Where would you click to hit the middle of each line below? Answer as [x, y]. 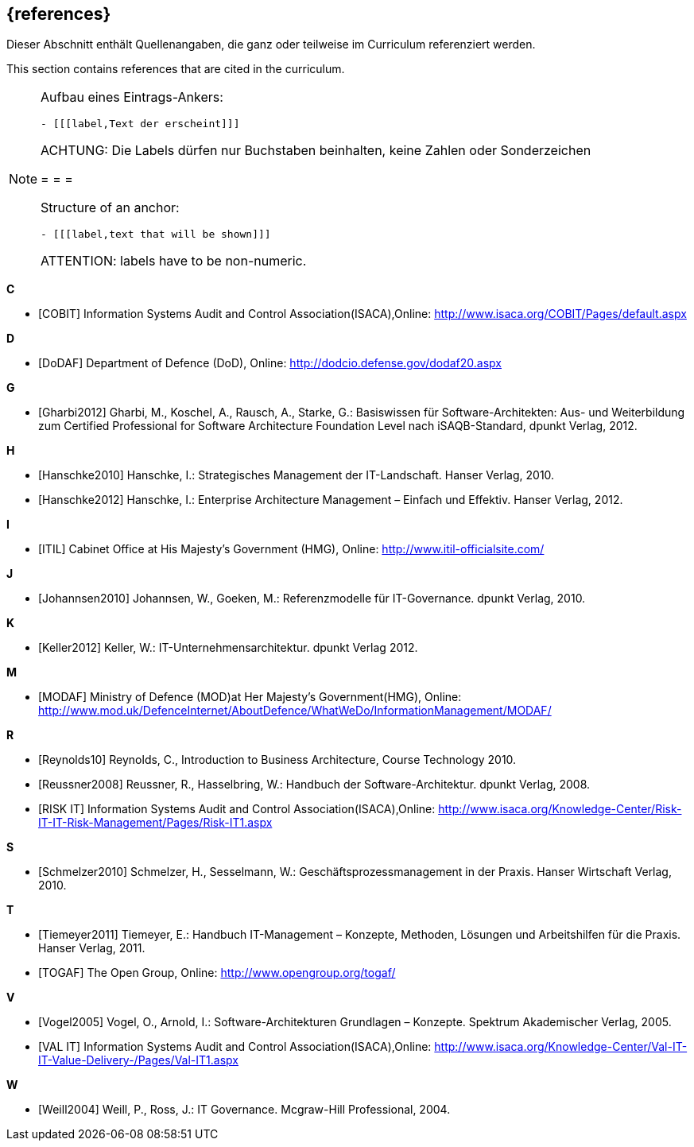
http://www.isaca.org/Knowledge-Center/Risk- [560, 809]
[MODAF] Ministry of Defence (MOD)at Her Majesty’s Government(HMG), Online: [250, 697]
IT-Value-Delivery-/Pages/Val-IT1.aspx [138, 1060]
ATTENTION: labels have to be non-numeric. [174, 261]
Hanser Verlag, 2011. [92, 948]
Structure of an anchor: [110, 208]
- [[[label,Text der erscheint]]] [140, 124]
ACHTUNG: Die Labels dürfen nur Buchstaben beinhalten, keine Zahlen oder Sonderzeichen [316, 151]
